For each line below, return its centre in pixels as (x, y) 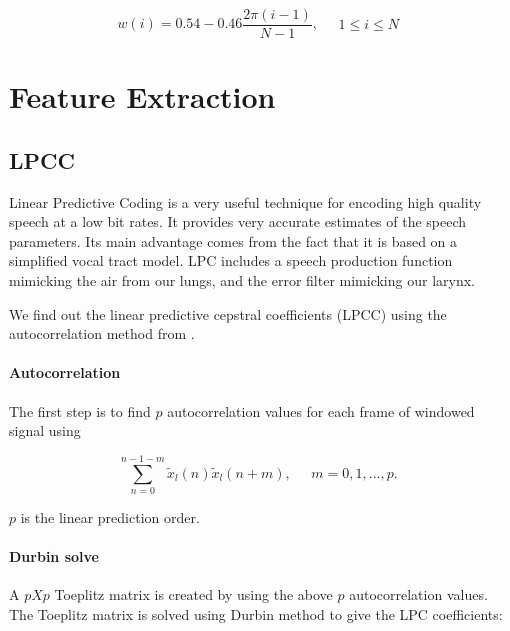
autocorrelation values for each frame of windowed (321, 410)
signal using (45, 430)
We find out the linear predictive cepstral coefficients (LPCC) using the (228, 313)
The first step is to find (80, 410)
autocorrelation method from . (102, 333)
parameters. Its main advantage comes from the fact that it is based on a (233, 240)
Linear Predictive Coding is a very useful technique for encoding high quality (245, 201)
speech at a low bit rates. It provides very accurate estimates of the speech (238, 221)
